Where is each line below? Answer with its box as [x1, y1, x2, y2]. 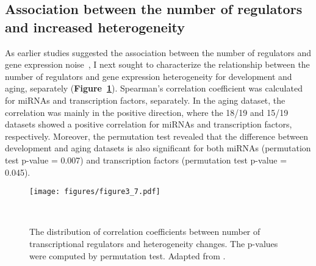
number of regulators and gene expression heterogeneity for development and [5, 70, 292, 82]
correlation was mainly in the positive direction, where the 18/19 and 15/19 [5, 106, 289, 118]
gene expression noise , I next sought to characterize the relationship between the [5, 58, 310, 71]
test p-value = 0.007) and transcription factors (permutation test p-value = [5, 153, 287, 166]
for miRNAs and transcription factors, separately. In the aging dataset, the [5, 93, 285, 106]
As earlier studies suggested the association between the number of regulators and [5, 46, 312, 59]
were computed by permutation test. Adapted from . [29, 249, 226, 262]
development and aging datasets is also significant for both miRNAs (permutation [5, 142, 311, 154]
